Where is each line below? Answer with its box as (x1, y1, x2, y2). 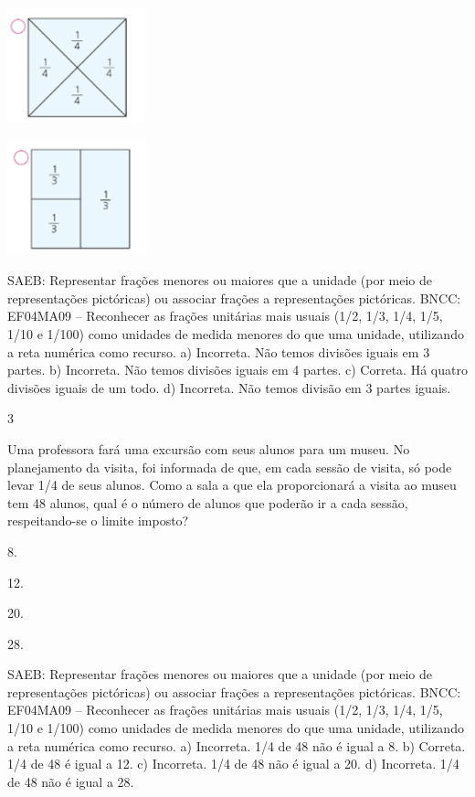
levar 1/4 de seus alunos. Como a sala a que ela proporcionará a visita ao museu (7, 475, 457, 494)
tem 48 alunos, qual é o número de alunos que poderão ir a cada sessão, (7, 493, 408, 512)
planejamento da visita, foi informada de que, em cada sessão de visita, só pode (7, 457, 452, 476)
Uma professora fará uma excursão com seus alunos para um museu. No (7, 439, 410, 458)
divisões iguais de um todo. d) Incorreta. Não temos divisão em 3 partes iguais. (7, 377, 451, 397)
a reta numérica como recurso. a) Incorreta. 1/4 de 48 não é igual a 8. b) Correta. (7, 736, 466, 755)
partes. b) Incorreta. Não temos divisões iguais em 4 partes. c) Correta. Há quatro (7, 360, 468, 379)
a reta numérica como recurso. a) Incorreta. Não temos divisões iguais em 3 (7, 342, 430, 361)
